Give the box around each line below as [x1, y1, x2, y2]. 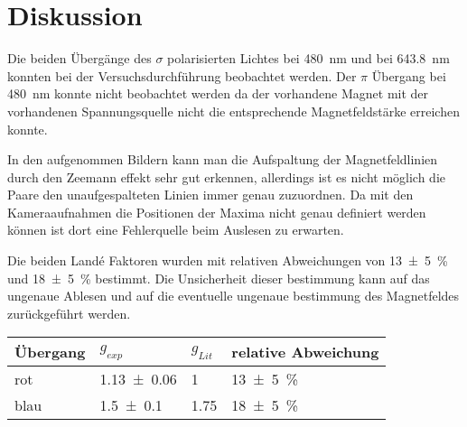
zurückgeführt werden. [7, 303, 131, 322]
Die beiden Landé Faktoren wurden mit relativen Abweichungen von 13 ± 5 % [7, 251, 448, 270]
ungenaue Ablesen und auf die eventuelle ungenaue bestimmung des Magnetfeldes [7, 286, 460, 305]
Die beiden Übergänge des [7, 49, 152, 68]
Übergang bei [371, 66, 446, 85]
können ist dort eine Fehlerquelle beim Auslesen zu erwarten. [7, 220, 344, 239]
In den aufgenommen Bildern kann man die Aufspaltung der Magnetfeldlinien [7, 150, 438, 169]
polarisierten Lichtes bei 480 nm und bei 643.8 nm [167, 49, 450, 68]
